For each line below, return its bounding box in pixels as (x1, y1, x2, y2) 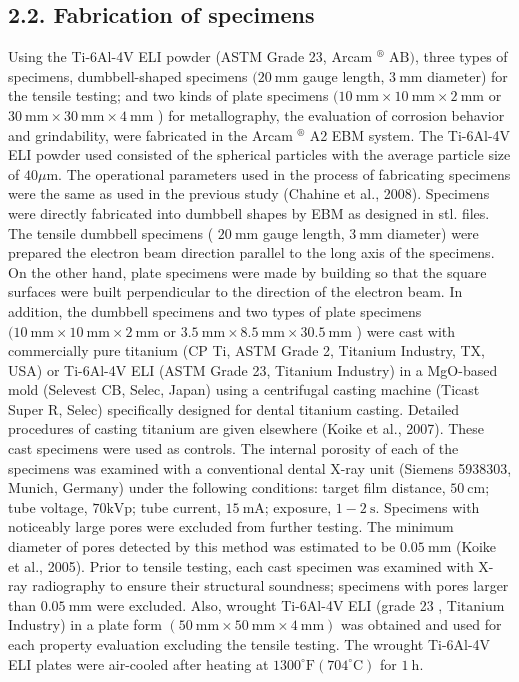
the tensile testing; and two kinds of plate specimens (8, 85, 329, 106)
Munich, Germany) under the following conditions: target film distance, (8, 477, 446, 498)
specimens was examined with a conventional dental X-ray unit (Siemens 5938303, (8, 457, 512, 478)
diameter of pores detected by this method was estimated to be (8, 536, 396, 557)
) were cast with (356, 320, 455, 341)
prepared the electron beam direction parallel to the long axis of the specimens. (8, 242, 495, 263)
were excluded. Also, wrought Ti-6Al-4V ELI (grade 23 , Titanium (96, 594, 505, 615)
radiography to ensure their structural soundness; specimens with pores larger (32, 575, 509, 596)
